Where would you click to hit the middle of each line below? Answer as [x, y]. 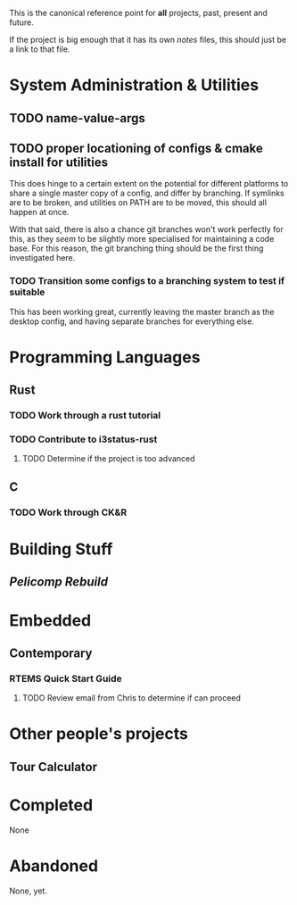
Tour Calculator [54, 767]
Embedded [50, 620]
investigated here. [42, 258]
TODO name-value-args [77, 118]
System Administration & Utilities [134, 85]
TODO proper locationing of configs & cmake [136, 148]
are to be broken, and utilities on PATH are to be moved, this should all [138, 203]
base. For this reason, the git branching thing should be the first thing [136, 248]
